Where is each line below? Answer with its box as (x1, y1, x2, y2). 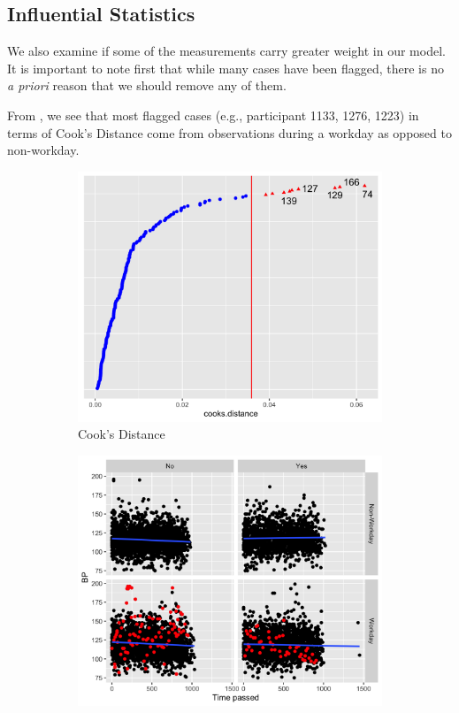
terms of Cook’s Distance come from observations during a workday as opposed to (7, 123, 452, 142)
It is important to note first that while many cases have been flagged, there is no (7, 58, 444, 77)
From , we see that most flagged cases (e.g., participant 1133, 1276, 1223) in (7, 105, 419, 124)
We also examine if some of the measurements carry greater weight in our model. (7, 42, 446, 60)
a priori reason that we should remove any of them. (7, 76, 287, 95)
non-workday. (7, 141, 80, 159)
